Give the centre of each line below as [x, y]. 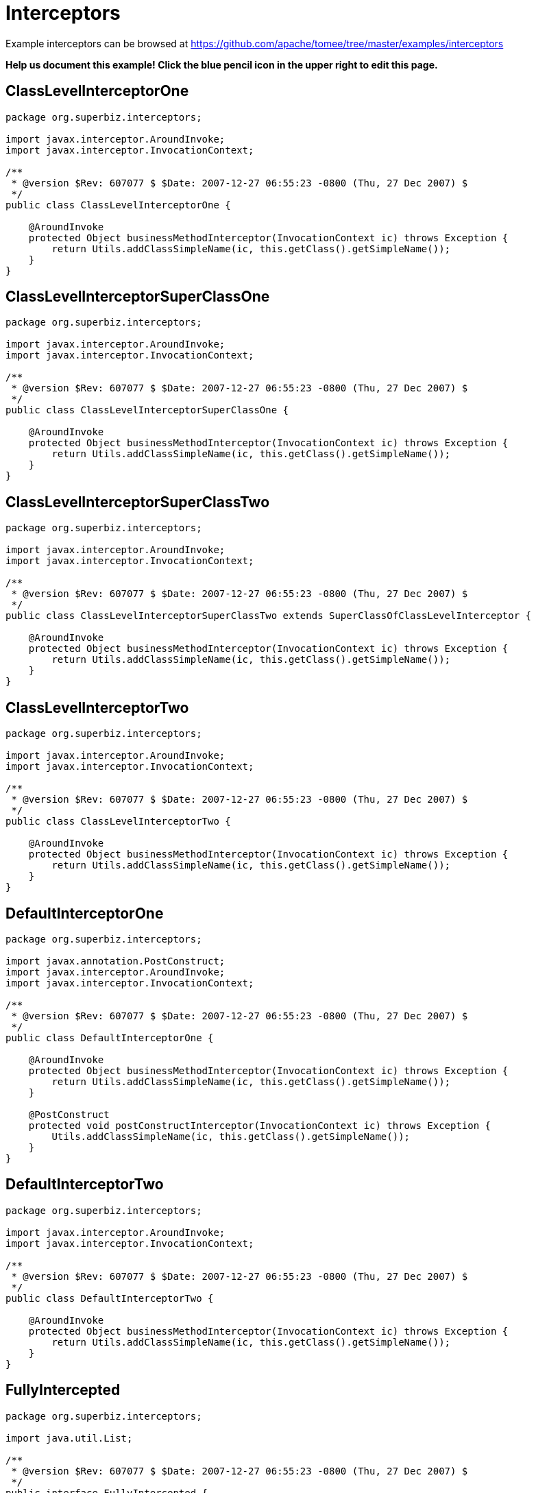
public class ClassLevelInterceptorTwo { [118, 822]
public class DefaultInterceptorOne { [110, 1037]
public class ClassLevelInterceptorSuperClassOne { [147, 410]
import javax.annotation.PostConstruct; [115, 961]
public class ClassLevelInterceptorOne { [118, 205]
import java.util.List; [69, 1438]
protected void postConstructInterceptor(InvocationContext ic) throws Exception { [260, 1125]
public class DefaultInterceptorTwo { [110, 1298]
